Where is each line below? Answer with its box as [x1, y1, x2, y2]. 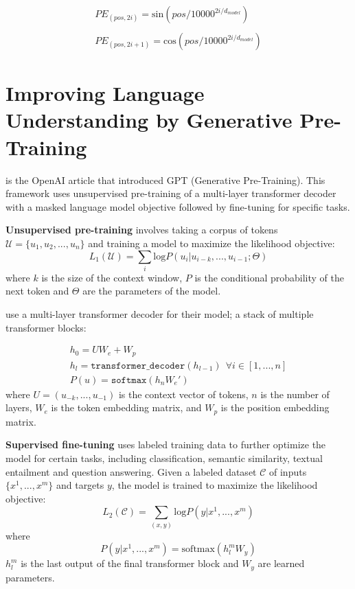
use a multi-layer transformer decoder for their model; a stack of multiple [5, 307, 314, 321]
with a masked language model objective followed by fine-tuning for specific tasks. [5, 199, 350, 213]
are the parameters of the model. [82, 284, 221, 298]
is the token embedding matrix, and [51, 400, 202, 415]
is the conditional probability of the [194, 270, 345, 284]
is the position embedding [220, 400, 330, 415]
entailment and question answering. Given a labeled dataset [5, 464, 257, 478]
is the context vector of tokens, [118, 386, 249, 401]
